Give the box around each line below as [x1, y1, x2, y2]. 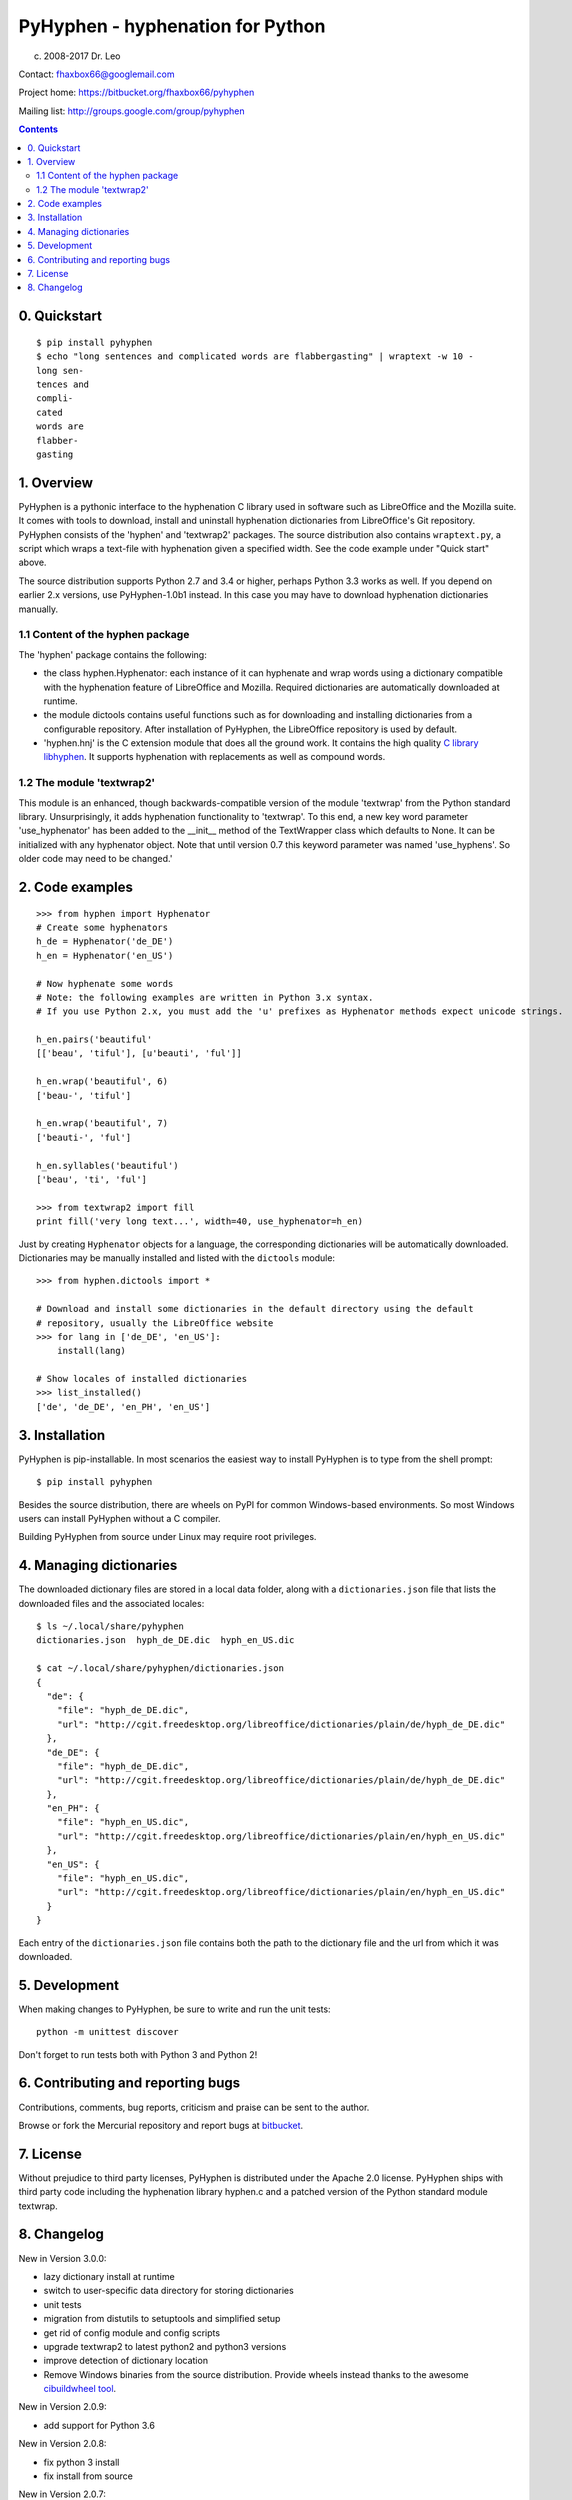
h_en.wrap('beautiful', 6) [36, 1076, 169, 1087]
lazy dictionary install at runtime [43, 2270, 175, 2282]
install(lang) [56, 1345, 127, 1357]
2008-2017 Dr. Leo [43, 50, 121, 62]
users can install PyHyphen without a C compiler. [18, 1512, 221, 1524]
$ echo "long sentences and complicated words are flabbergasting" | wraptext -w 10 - [36, 351, 474, 362]
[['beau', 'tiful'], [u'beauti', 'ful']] [36, 1048, 242, 1059]
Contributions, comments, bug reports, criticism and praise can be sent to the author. [18, 2101, 370, 2113]
